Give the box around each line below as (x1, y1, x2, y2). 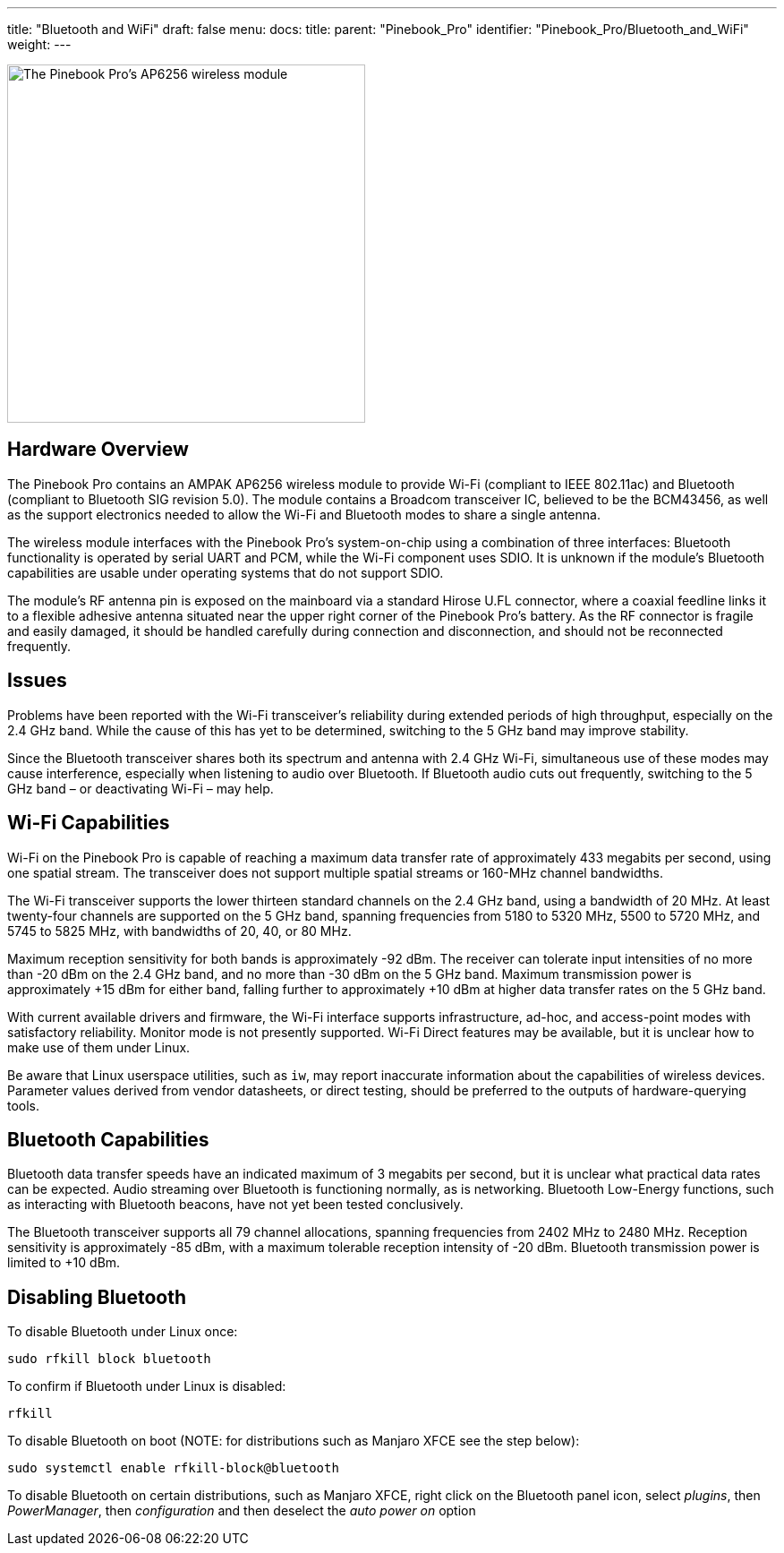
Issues (7, 669, 67, 692)
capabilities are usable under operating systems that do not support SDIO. (7, 564, 444, 580)
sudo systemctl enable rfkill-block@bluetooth (7, 1461, 339, 1476)
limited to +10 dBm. (7, 1255, 121, 1271)
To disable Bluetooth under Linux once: (7, 1324, 238, 1340)
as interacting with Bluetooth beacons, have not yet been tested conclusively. (7, 1197, 464, 1213)
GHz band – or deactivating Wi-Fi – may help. (7, 780, 274, 796)
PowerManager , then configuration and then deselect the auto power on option (7, 1503, 476, 1519)
